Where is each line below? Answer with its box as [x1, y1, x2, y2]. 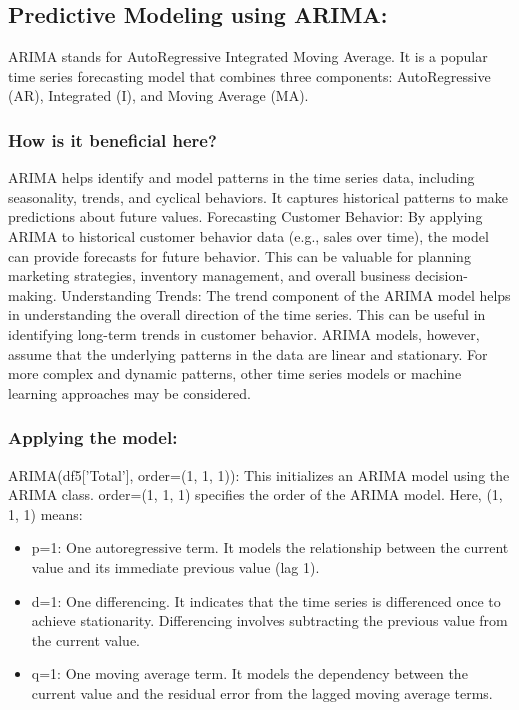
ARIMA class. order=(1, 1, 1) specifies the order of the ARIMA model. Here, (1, [8, 484, 503, 505]
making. [8, 284, 57, 305]
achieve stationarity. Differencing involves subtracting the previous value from [31, 610, 508, 631]
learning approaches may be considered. [8, 382, 251, 403]
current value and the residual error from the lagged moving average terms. [31, 682, 493, 703]
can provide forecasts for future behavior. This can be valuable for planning [8, 245, 471, 266]
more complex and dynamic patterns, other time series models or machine [8, 363, 462, 384]
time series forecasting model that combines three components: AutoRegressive [8, 65, 491, 86]
